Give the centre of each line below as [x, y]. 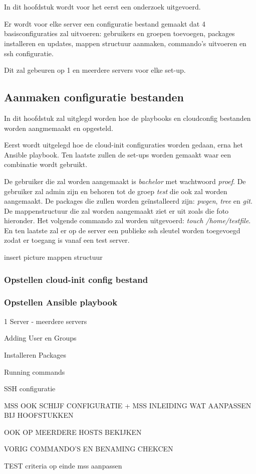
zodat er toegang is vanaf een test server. [67, 240]
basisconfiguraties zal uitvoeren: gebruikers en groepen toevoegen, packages [119, 33]
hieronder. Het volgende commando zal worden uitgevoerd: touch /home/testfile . [127, 220]
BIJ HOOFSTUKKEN [39, 415]
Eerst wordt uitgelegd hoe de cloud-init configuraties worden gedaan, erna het [123, 145]
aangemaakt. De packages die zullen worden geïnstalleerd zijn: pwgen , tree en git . [128, 201]
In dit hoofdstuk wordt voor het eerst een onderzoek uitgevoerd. [102, 7]
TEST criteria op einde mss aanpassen [63, 466]
